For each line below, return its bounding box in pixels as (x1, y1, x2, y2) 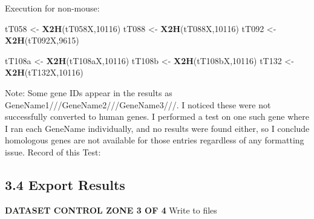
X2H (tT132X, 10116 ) (5, 66, 83, 79)
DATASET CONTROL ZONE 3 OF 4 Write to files (5, 203, 217, 216)
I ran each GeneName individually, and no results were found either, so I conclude (5, 122, 310, 134)
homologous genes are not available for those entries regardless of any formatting (5, 134, 304, 146)
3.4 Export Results (5, 175, 125, 194)
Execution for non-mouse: (5, 2, 100, 14)
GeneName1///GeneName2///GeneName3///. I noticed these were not (5, 98, 271, 111)
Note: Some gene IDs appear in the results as (5, 86, 172, 99)
